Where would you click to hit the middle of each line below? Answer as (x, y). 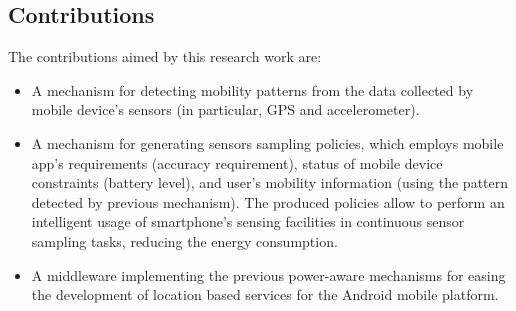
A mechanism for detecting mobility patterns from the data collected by (252, 89)
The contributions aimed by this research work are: (165, 56)
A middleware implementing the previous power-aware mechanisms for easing (268, 274)
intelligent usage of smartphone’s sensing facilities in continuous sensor (248, 221)
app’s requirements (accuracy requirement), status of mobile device (237, 162)
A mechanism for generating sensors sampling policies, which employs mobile (267, 142)
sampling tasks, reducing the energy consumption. (184, 240)
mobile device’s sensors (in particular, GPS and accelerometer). (225, 109)
